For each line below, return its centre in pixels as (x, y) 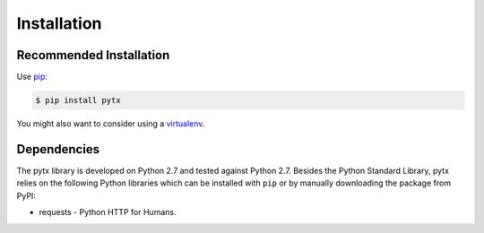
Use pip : (32, 77)
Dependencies (58, 149)
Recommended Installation (93, 55)
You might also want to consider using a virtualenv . (111, 124)
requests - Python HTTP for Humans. (108, 212)
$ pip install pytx (78, 100)
